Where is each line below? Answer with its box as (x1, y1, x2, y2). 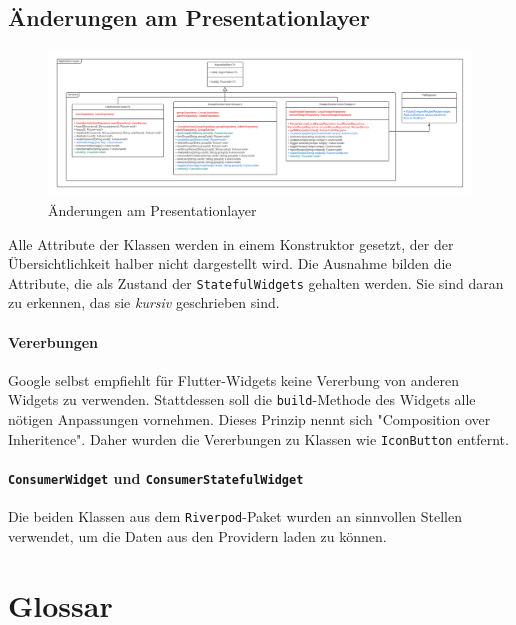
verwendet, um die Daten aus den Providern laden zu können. (8, 525, 387, 546)
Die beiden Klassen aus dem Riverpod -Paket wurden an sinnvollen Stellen (8, 506, 462, 527)
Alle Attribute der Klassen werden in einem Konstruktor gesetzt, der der (8, 233, 454, 254)
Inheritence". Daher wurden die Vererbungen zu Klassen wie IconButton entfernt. (8, 428, 509, 449)
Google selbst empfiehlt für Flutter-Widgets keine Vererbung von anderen (8, 369, 460, 390)
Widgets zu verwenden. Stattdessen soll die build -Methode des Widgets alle (8, 389, 476, 410)
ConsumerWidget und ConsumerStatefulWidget (8, 467, 304, 488)
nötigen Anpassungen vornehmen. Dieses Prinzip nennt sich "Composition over (8, 409, 491, 430)
